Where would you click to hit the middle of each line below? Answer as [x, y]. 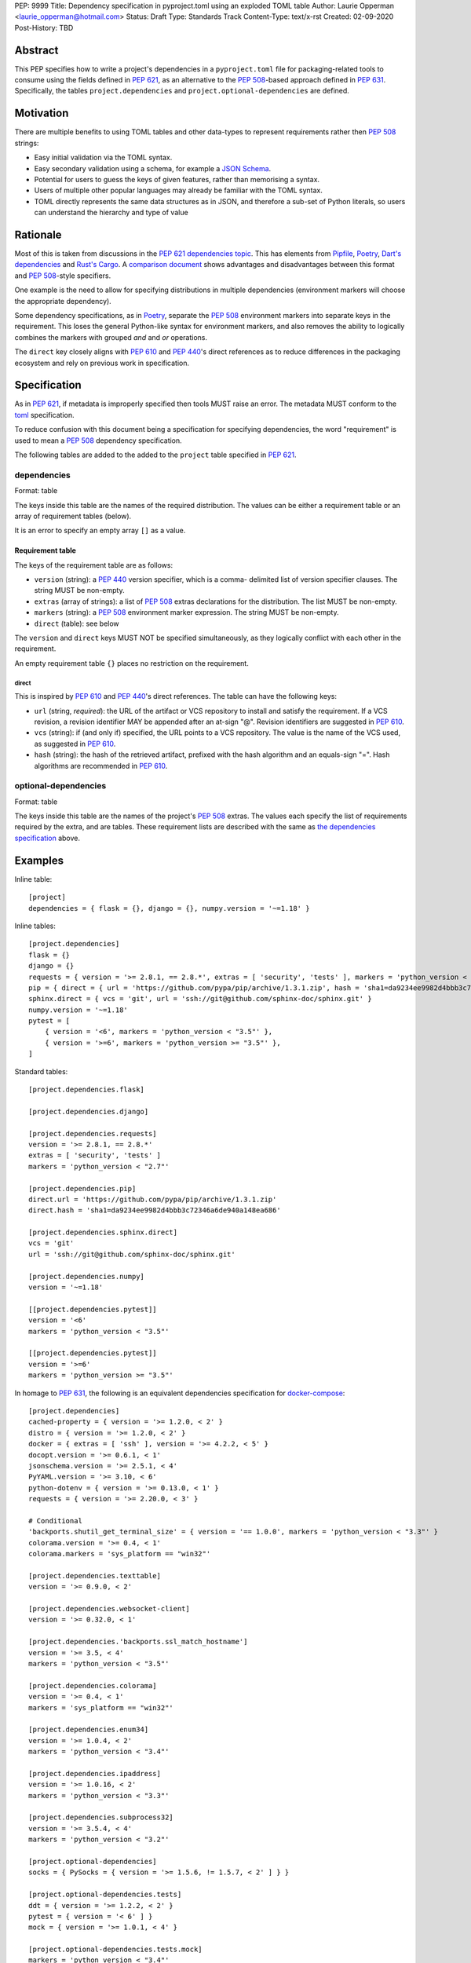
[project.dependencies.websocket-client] [109, 1608]
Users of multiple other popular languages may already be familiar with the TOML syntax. [179, 190]
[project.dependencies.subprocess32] [101, 1817]
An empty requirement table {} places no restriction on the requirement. [131, 663]
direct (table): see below [77, 623]
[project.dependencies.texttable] [95, 1576]
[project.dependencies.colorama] [93, 1685]
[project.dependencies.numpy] [87, 1276]
